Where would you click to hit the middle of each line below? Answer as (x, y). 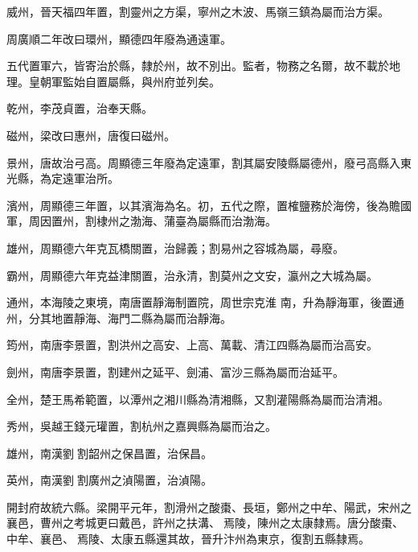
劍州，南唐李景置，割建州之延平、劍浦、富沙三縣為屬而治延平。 (175, 371)
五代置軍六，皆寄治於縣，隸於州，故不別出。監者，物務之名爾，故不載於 (198, 66)
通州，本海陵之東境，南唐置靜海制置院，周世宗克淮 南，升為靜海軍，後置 (200, 302)
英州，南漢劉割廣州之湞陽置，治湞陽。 (109, 480)
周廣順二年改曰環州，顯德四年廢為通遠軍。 (119, 38)
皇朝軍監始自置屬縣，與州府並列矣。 (124, 81)
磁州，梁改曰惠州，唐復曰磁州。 (91, 135)
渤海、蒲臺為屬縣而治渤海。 (203, 221)
